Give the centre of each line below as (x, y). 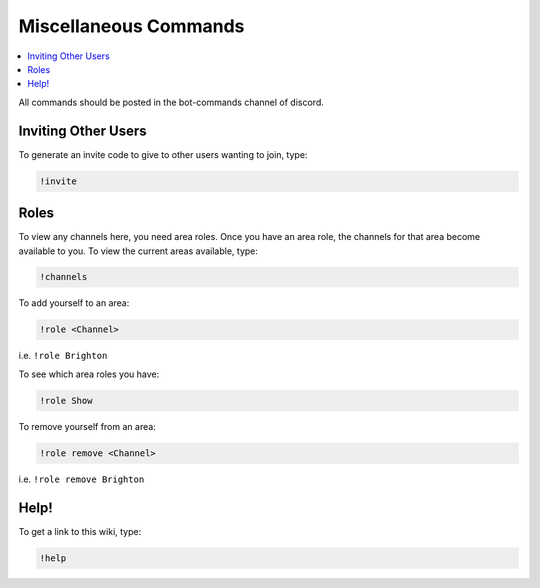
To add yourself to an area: (74, 303)
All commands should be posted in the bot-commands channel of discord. (171, 102)
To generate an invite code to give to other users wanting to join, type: (163, 154)
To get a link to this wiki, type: (80, 531)
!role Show (66, 400)
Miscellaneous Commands (131, 26)
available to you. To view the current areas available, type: (138, 251)
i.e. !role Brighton (63, 356)
